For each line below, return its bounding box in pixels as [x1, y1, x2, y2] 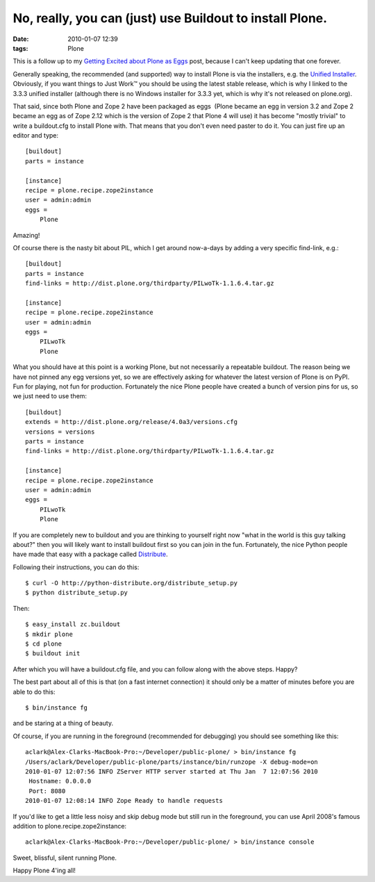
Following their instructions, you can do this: [12, 563, 140, 571]
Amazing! [12, 231, 40, 239]
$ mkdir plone [25, 630, 73, 638]
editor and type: [12, 131, 59, 140]
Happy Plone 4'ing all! [12, 866, 76, 875]
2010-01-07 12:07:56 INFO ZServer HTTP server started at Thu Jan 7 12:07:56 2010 [25, 767, 319, 775]
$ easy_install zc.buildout [25, 621, 121, 628]
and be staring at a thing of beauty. [12, 719, 114, 728]
